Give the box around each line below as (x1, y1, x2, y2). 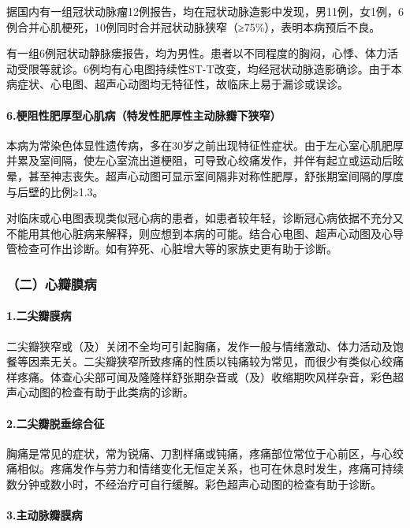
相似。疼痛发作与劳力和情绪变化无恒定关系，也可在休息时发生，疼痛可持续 (17, 460, 404, 477)
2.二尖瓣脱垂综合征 (6, 415, 105, 431)
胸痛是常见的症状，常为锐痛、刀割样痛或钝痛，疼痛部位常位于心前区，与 (6, 444, 382, 461)
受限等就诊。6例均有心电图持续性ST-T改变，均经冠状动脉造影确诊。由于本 (17, 60, 402, 76)
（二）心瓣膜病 (6, 273, 97, 293)
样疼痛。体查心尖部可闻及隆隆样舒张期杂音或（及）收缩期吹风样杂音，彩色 (6, 368, 393, 385)
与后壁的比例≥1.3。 (6, 183, 104, 199)
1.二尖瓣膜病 (6, 307, 72, 324)
